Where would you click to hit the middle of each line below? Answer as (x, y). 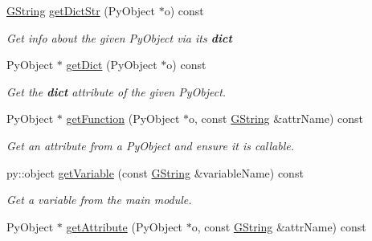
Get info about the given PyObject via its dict (119, 37)
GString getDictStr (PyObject (81, 10)
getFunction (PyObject (123, 118)
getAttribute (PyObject (125, 226)
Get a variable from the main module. (99, 200)
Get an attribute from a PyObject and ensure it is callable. (150, 145)
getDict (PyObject (112, 65)
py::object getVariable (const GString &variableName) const (155, 172)
